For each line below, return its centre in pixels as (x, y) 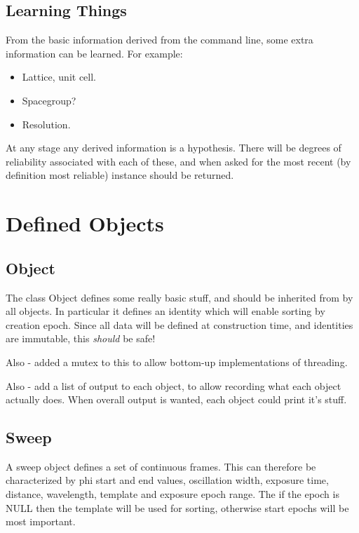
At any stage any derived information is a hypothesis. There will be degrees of (174, 148)
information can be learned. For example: (94, 53)
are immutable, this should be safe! (81, 338)
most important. (41, 521)
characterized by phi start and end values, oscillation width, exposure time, (167, 480)
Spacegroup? (49, 100)
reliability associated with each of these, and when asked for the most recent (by (178, 161)
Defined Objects (85, 223)
